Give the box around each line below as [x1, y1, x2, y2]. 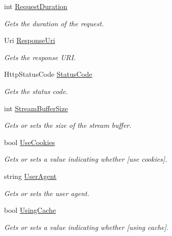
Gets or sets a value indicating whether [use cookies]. [4, 154, 167, 164]
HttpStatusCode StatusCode [4, 69, 92, 79]
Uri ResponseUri [4, 35, 55, 45]
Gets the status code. [4, 85, 68, 96]
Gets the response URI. [4, 52, 76, 62]
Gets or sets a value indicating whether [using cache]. [4, 221, 169, 232]
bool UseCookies [4, 136, 55, 147]
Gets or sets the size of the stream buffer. [4, 120, 132, 130]
